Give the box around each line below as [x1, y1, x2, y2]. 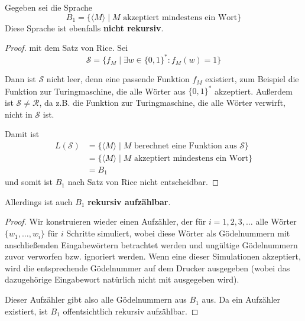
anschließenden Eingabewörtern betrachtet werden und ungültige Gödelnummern [5, 238, 298, 251]
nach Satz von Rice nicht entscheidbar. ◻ [67, 176, 219, 188]
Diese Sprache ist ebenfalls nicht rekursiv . [5, 21, 164, 34]
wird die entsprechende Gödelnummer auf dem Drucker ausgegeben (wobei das [5, 261, 290, 274]
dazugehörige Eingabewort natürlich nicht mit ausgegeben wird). [5, 273, 239, 286]
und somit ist [5, 176, 53, 188]
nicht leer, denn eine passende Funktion [46, 73, 190, 85]
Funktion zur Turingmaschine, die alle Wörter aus [5, 85, 186, 97]
